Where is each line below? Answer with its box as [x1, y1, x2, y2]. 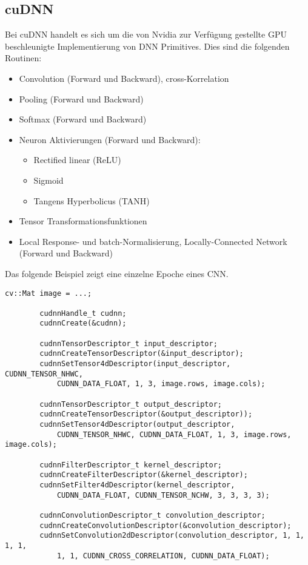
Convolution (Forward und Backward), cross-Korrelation [19, 72, 229, 84]
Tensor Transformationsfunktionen [19, 215, 147, 227]
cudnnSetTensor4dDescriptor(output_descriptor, [39, 420, 235, 429]
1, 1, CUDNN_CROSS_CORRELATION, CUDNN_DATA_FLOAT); [56, 551, 270, 560]
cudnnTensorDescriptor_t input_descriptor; [39, 339, 218, 348]
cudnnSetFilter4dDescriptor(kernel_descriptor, [39, 480, 235, 489]
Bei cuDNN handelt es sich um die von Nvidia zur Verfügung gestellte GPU [5, 28, 287, 41]
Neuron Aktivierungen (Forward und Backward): [19, 133, 201, 145]
